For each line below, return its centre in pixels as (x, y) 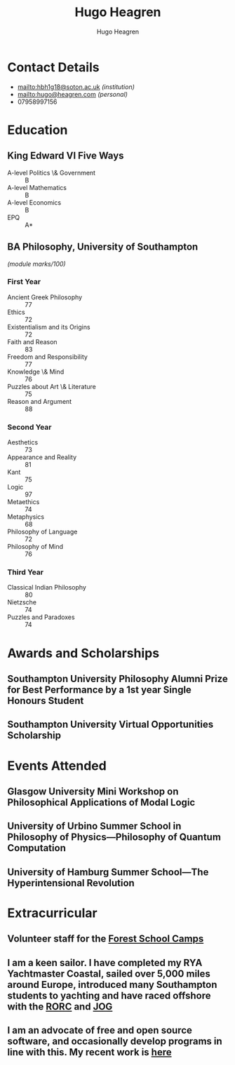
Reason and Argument (40, 401)
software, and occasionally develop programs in (115, 1042)
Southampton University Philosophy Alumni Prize (117, 678)
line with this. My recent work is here (89, 1052)
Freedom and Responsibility (47, 357)
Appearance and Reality (42, 457)
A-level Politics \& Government (52, 172)
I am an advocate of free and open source (100, 1030)
